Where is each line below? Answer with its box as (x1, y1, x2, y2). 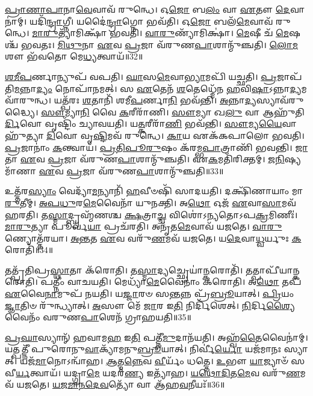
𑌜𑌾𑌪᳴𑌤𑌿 (277, 70, 302, 82)
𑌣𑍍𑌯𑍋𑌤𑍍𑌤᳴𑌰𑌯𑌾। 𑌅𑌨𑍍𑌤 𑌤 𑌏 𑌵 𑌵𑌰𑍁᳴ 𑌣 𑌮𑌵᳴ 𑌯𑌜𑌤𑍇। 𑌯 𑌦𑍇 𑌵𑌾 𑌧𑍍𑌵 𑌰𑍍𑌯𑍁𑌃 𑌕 (5, 231, 302, 244)
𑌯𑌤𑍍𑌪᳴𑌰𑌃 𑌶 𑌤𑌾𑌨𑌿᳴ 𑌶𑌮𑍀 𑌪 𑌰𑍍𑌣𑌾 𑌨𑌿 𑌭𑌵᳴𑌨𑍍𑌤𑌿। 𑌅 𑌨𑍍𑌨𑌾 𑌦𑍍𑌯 (54, 94, 256, 106)
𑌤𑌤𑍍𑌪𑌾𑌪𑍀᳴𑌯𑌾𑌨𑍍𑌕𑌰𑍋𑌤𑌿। (245, 263, 300, 276)
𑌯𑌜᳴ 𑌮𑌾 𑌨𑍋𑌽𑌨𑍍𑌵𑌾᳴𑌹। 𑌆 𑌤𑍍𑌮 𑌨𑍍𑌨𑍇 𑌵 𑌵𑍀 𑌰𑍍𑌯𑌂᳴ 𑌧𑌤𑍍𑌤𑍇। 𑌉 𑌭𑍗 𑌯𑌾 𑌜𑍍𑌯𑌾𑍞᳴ (20, 355, 288, 367)
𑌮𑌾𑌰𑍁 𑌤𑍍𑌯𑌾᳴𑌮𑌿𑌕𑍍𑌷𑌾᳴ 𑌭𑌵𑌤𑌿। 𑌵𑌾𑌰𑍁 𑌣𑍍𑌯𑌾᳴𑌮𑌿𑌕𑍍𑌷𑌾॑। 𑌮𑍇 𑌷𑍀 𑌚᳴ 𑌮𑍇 (32, 26, 290, 39)
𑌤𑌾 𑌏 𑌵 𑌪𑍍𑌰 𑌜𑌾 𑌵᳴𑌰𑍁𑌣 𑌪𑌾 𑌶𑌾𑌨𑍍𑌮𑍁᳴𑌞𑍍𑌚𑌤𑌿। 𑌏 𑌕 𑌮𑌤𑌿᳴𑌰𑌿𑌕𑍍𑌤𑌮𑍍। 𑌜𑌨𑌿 (5, 153, 285, 165)
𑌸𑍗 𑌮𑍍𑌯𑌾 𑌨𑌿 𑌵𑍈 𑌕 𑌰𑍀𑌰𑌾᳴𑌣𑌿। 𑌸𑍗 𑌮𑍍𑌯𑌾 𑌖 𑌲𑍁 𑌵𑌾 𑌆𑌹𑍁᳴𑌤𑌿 (41, 105, 305, 118)
